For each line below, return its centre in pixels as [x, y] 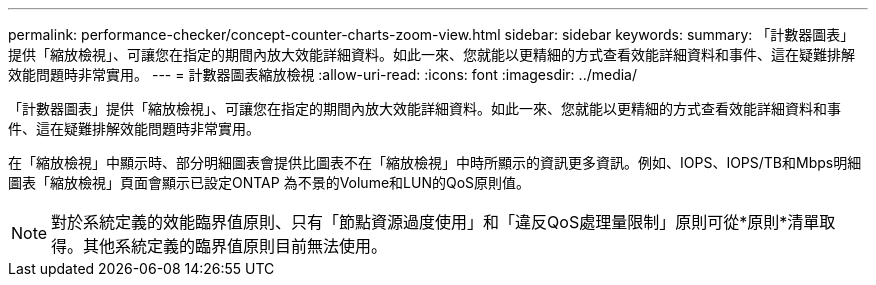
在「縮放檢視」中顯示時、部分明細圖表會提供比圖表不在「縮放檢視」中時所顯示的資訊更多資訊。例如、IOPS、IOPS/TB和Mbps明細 [435, 162]
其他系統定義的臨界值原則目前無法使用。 [235, 246]
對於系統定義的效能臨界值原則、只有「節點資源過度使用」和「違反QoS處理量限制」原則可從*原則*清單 [435, 222]
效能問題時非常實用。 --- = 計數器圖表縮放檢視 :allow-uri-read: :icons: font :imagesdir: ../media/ [323, 74]
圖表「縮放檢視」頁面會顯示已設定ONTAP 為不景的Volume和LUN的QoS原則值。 [269, 182]
